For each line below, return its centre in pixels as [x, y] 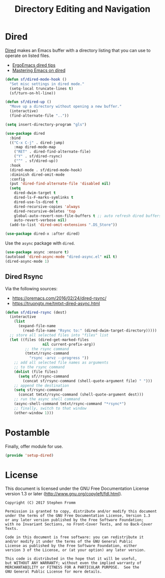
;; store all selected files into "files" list [59, 335]
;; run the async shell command [47, 399]
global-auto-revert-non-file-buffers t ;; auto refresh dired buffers [88, 216]
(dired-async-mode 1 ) [27, 261]
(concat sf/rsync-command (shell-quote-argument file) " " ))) [88, 381]
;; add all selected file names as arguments [61, 363]
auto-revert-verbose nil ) [41, 220]
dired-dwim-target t [35, 193]
